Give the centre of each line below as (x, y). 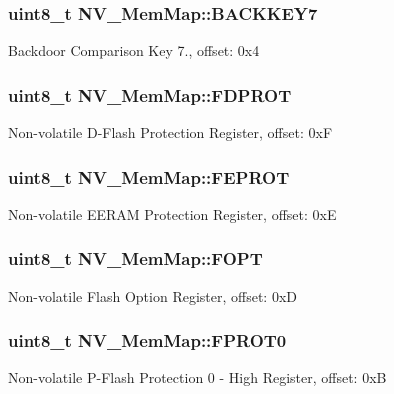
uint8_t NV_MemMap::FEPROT (149, 176)
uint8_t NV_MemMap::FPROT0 (147, 340)
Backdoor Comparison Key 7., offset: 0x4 (134, 50)
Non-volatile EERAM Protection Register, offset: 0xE (172, 213)
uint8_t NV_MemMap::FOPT (135, 258)
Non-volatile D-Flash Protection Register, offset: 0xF (170, 132)
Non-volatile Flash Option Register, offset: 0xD (153, 295)
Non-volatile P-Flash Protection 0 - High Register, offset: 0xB (197, 377)
